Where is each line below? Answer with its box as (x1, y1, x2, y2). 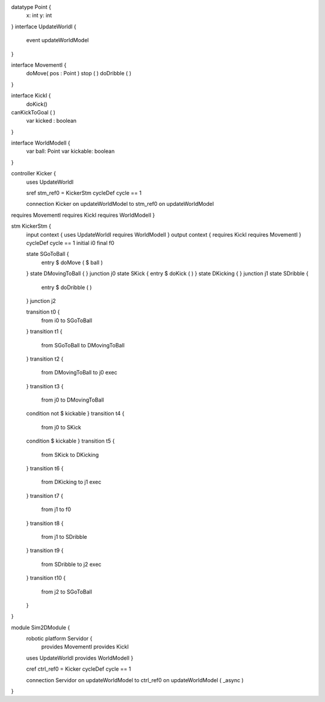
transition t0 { (26, 308, 60, 315)
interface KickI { (11, 92, 51, 99)
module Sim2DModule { (11, 624, 70, 631)
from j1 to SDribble (41, 533, 87, 540)
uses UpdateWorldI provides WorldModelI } (26, 654, 134, 662)
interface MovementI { (11, 61, 67, 69)
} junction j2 (26, 297, 57, 304)
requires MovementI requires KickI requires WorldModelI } (11, 211, 155, 219)
